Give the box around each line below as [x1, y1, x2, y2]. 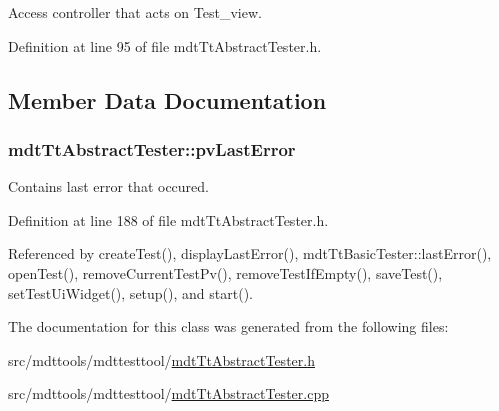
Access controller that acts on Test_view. [8, 2, 262, 22]
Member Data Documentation [8, 84, 327, 115]
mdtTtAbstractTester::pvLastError [8, 136, 296, 161]
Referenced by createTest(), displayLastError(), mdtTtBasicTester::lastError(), [8, 243, 492, 264]
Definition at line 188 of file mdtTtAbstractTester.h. [8, 209, 329, 230]
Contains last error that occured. [8, 176, 209, 197]
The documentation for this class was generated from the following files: [8, 316, 449, 337]
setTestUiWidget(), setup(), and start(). [8, 282, 253, 303]
